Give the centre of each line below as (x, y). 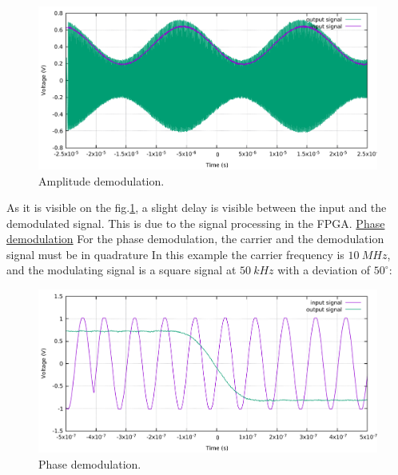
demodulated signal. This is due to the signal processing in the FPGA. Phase (196, 223)
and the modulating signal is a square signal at (121, 270)
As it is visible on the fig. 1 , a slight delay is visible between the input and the (197, 208)
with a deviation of (324, 270)
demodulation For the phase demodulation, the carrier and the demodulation (195, 239)
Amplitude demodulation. (101, 180)
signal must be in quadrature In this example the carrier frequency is (175, 254)
